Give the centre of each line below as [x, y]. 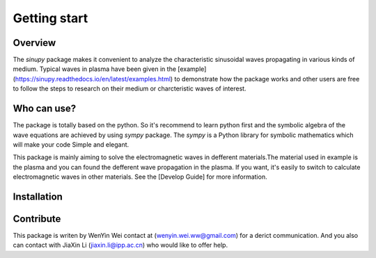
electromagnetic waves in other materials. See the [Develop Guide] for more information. [140, 177]
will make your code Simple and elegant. [71, 144]
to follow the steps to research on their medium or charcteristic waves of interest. [130, 89]
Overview [34, 43]
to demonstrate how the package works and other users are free [267, 79]
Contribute [37, 219]
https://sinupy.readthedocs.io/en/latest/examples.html [93, 79]
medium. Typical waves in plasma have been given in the [95, 69]
